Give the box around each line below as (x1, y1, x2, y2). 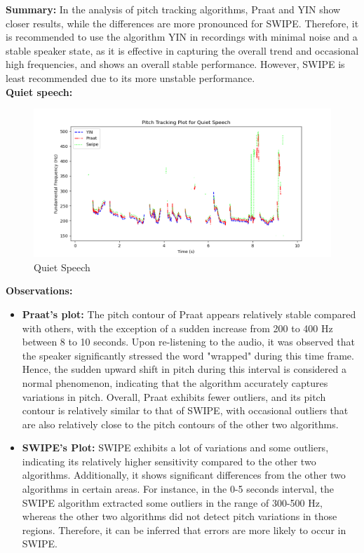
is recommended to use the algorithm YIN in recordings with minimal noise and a (6, 29, 358, 44)
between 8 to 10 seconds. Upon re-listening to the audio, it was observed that (22, 334, 355, 349)
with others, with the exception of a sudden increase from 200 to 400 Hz (22, 320, 333, 335)
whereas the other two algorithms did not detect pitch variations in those (22, 509, 337, 524)
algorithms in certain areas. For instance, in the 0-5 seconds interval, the (22, 482, 334, 496)
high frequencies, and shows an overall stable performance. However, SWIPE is (6, 57, 345, 71)
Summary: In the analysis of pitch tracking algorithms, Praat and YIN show (6, 2, 341, 16)
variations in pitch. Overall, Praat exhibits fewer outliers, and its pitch (22, 389, 326, 404)
